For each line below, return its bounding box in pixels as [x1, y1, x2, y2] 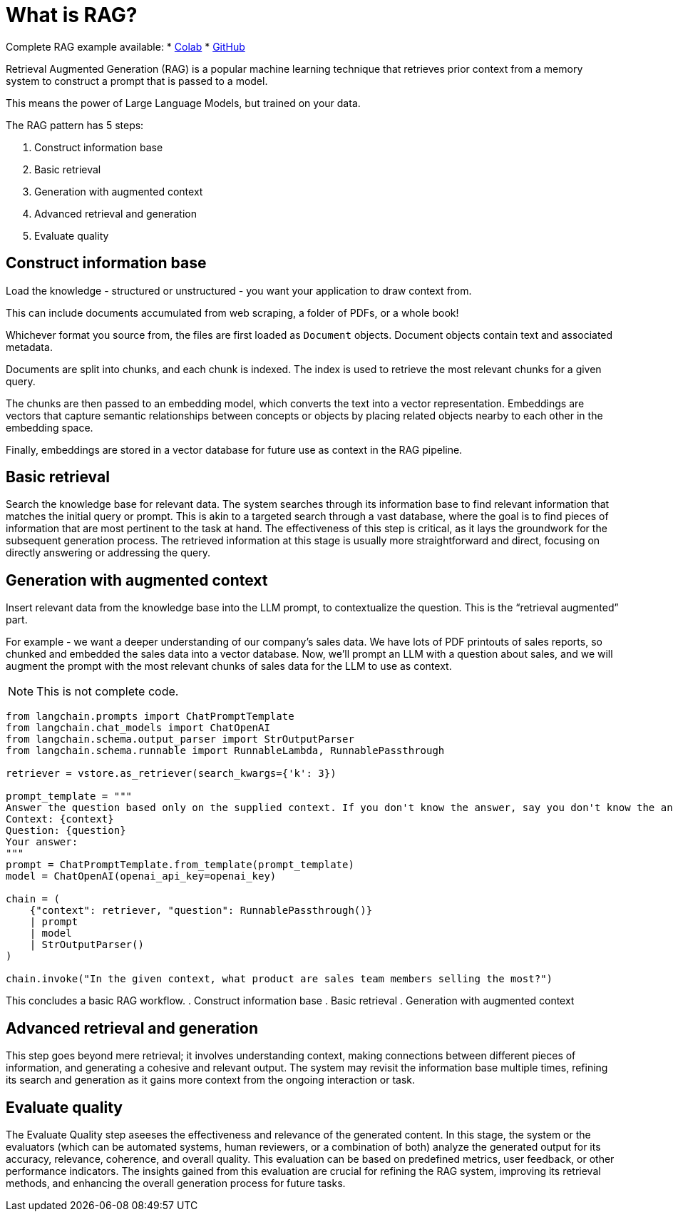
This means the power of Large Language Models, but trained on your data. [6, 96, 361, 109]
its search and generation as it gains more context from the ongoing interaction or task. [6, 1074, 416, 1086]
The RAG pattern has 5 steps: [6, 118, 144, 131]
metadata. [6, 340, 53, 353]
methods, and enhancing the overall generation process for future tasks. [6, 1176, 346, 1189]
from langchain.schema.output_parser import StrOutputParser [6, 733, 354, 745]
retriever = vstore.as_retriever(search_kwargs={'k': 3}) [6, 768, 336, 780]
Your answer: [6, 836, 78, 848]
